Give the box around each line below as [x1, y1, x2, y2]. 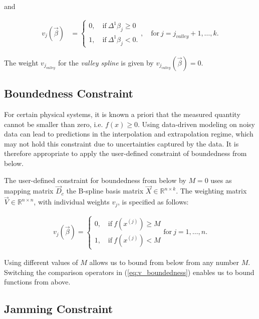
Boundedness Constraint [4, 85, 133, 101]
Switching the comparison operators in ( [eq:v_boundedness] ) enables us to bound [4, 266, 254, 277]
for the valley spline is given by [58, 57, 154, 67]
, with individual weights [34, 196, 110, 207]
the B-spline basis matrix [66, 185, 144, 196]
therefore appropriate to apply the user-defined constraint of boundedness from [4, 148, 247, 158]
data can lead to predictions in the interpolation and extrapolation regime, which [4, 128, 253, 139]
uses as [210, 174, 232, 185]
